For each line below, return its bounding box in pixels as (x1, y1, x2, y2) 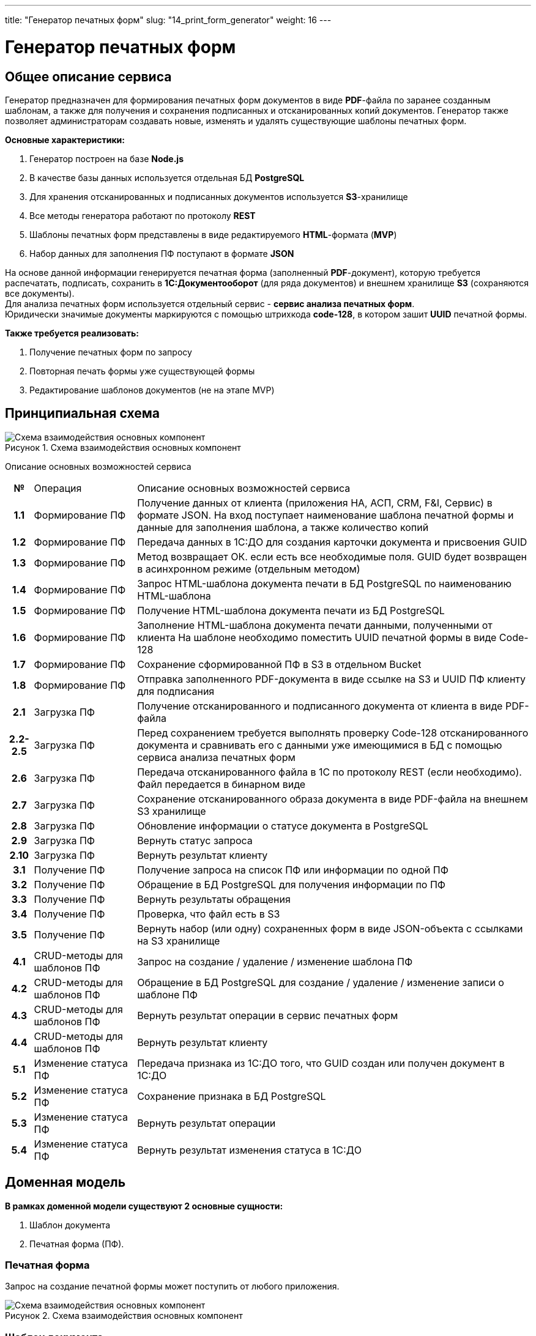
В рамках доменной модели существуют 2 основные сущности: (5, 1200, 283, 1211)
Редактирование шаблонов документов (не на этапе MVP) (29, 384, 275, 395)
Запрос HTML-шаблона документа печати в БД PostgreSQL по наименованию (137, 577, 512, 590)
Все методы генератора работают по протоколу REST (29, 210, 256, 221)
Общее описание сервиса (5, 69, 172, 84)
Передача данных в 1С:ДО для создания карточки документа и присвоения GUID (137, 535, 527, 548)
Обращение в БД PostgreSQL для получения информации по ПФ (137, 878, 446, 891)
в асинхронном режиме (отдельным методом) (137, 562, 360, 575)
